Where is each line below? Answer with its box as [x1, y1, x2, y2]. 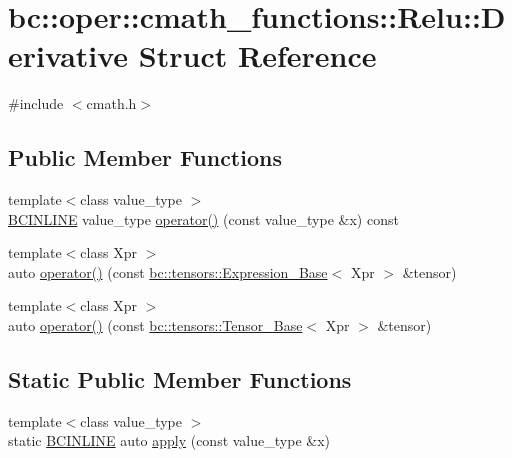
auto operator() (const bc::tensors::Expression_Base [8, 261, 328, 282]
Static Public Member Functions [8, 364, 352, 395]
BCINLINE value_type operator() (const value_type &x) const [8, 208, 399, 229]
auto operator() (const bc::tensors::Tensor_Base [8, 315, 303, 336]
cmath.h [86, 93, 137, 114]
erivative [8, 35, 129, 76]
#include [8, 93, 64, 114]
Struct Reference [138, 35, 377, 76]
